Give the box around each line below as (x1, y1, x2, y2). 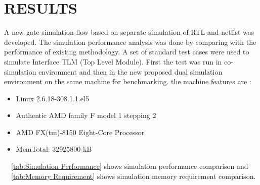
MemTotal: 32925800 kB (16, 144, 92, 154)
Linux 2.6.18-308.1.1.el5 (16, 93, 89, 103)
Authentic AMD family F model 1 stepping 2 (16, 110, 156, 120)
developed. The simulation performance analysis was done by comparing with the (4, 36, 256, 47)
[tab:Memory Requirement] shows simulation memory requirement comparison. (11, 170, 256, 181)
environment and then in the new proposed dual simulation (38, 66, 223, 77)
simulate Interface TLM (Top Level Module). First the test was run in (4, 56, 222, 67)
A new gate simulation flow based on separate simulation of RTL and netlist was (4, 27, 254, 37)
